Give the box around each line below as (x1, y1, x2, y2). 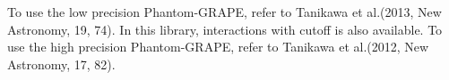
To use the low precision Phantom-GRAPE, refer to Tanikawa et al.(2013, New (7, 3, 442, 20)
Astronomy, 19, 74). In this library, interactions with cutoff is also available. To (7, 20, 443, 38)
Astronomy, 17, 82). (7, 54, 116, 73)
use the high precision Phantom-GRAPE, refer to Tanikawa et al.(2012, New (7, 37, 429, 56)
